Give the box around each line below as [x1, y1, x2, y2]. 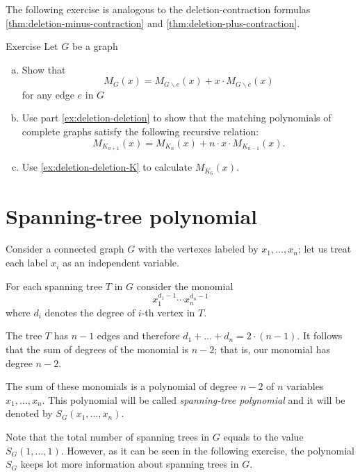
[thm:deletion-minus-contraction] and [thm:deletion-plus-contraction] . [6, 15, 300, 30]
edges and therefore [97, 328, 180, 343]
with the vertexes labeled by [138, 241, 259, 256]
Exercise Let [6, 39, 58, 53]
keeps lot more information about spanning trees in [20, 457, 239, 471]
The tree [6, 328, 42, 343]
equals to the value [223, 430, 304, 444]
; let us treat [297, 241, 352, 256]
